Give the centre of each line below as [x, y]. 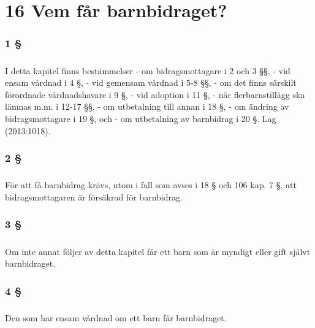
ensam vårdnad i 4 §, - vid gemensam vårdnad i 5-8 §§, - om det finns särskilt [151, 82]
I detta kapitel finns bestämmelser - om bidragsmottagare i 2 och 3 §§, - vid [148, 70]
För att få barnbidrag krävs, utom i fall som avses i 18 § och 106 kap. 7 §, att [151, 185]
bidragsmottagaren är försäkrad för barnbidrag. [94, 196]
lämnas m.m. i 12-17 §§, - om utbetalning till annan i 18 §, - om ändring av [147, 106]
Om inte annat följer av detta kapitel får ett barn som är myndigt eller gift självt [158, 251]
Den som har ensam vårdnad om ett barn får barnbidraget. [116, 318]
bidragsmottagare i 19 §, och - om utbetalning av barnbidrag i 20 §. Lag [141, 118]
